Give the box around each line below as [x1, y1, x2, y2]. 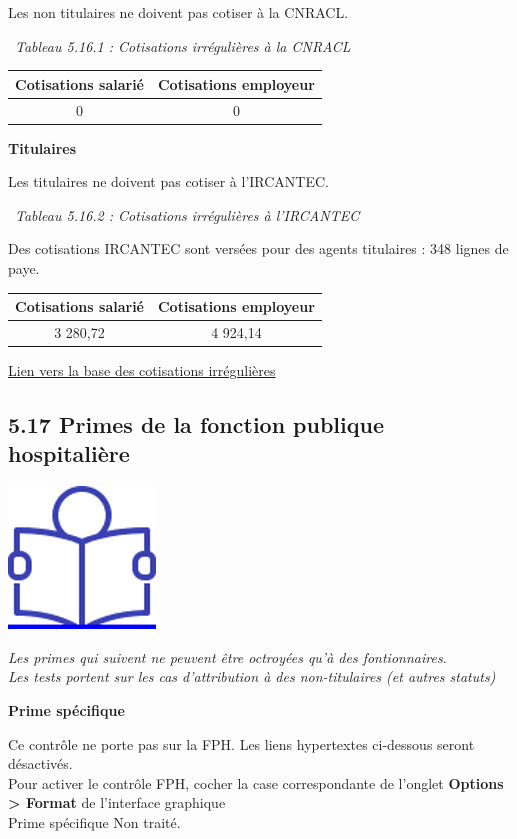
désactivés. [8, 753, 73, 774]
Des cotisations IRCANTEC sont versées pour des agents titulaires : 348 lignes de [8, 238, 509, 259]
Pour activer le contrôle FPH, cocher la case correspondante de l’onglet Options [8, 772, 504, 793]
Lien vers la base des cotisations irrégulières [8, 360, 276, 381]
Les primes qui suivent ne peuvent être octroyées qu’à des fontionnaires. [8, 646, 447, 667]
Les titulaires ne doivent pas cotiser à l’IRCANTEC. [8, 171, 329, 192]
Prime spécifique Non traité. [8, 811, 181, 832]
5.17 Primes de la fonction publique [8, 409, 385, 440]
